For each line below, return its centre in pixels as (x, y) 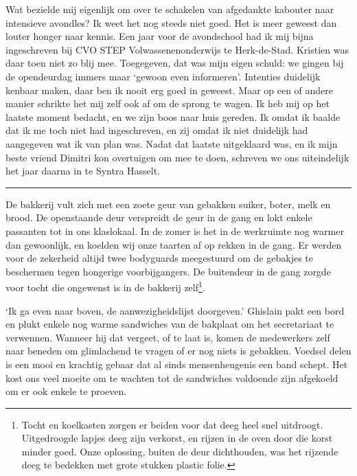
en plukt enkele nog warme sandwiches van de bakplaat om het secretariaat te (170, 324)
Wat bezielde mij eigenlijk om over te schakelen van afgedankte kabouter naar (170, 9)
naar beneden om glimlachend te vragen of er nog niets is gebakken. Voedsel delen (178, 351)
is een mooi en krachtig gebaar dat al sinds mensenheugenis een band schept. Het (177, 364)
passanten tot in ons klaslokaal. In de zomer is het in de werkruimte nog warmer (175, 230)
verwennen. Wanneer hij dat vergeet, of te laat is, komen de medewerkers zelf (168, 337)
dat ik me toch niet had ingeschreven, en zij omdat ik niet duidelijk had (157, 130)
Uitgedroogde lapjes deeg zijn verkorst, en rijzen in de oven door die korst (177, 438)
